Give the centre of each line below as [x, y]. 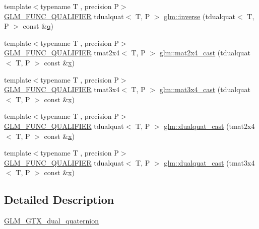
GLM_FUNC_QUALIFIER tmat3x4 [62, 89]
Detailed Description [59, 200]
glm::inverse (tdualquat [200, 16]
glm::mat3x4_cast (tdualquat [205, 89]
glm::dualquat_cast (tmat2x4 [209, 126]
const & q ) [38, 26]
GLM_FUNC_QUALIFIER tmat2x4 [62, 53]
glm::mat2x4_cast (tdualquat [205, 53]
